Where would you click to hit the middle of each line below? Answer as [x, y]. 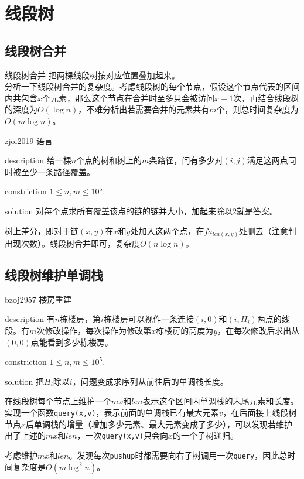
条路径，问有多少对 [186, 160]
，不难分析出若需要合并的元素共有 [144, 109]
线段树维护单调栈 [54, 275]
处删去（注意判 [267, 230]
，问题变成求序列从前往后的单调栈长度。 [150, 381]
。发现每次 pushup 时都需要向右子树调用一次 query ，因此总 [178, 455]
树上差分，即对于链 [42, 230]
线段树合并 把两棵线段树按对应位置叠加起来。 [92, 75]
